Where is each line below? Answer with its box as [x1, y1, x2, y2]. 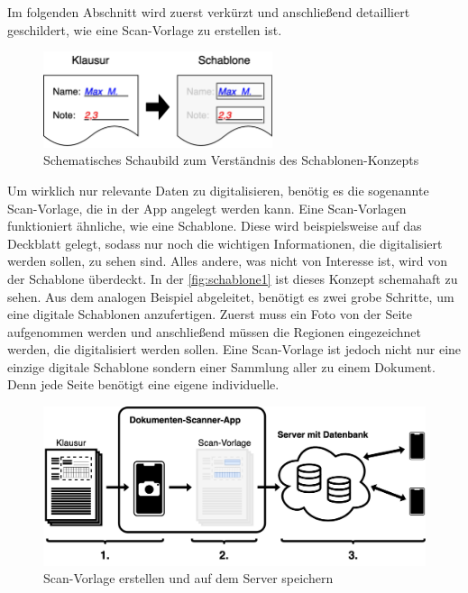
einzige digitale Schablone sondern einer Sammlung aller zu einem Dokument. [7, 357, 436, 376]
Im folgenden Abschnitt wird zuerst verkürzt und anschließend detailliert [7, 3, 410, 21]
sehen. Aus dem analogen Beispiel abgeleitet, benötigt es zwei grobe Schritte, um [7, 287, 454, 306]
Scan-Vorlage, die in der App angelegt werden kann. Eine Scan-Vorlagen [7, 198, 407, 217]
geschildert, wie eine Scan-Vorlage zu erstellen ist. [7, 20, 282, 39]
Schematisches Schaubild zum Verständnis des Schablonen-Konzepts [43, 151, 419, 169]
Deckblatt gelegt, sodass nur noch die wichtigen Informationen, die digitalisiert [7, 233, 443, 252]
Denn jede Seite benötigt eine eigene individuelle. [7, 375, 280, 394]
